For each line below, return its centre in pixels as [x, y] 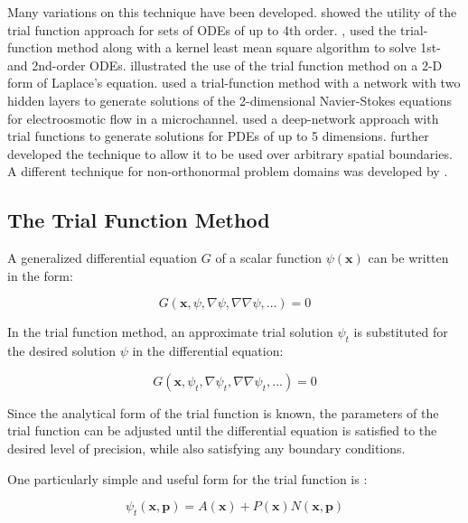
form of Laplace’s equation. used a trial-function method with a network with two [234, 83]
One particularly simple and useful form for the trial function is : [187, 478]
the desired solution [61, 351]
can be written [408, 258]
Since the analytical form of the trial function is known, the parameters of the [223, 412]
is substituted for [401, 332]
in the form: [40, 275]
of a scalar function [268, 258]
